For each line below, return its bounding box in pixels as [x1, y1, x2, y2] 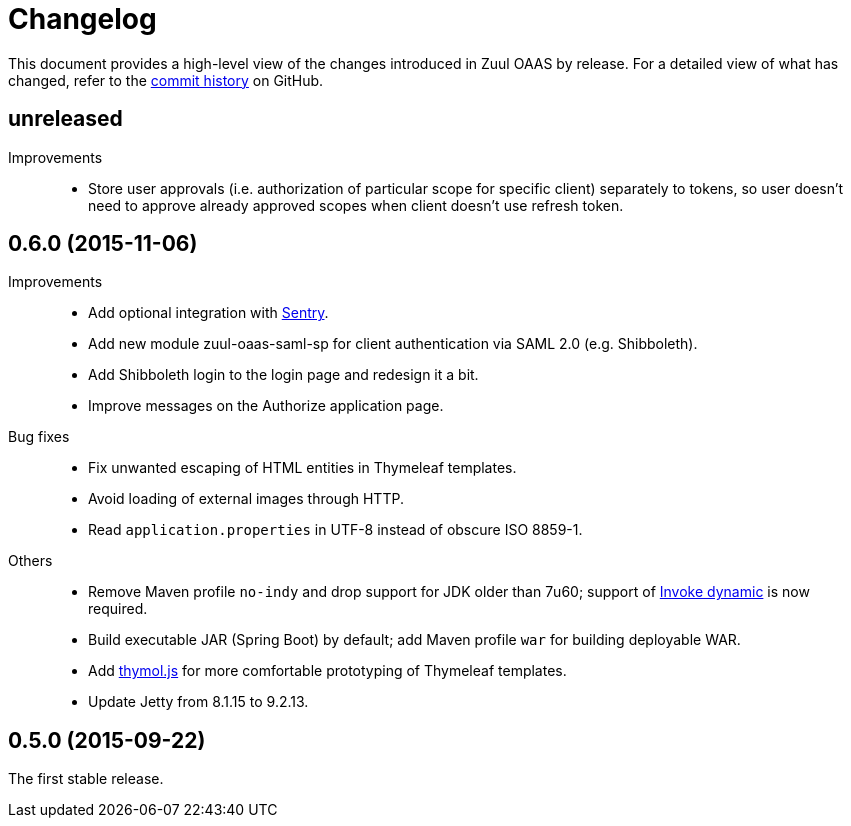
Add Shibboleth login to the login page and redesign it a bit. [88, 366, 479, 384]
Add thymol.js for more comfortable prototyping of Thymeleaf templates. [88, 662, 567, 680]
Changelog [8, 2, 157, 36]
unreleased [8, 106, 123, 132]
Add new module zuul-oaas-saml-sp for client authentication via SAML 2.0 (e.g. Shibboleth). [88, 335, 698, 353]
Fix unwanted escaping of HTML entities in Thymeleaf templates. [88, 459, 517, 477]
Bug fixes [8, 428, 70, 446]
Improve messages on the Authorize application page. [88, 397, 444, 415]
